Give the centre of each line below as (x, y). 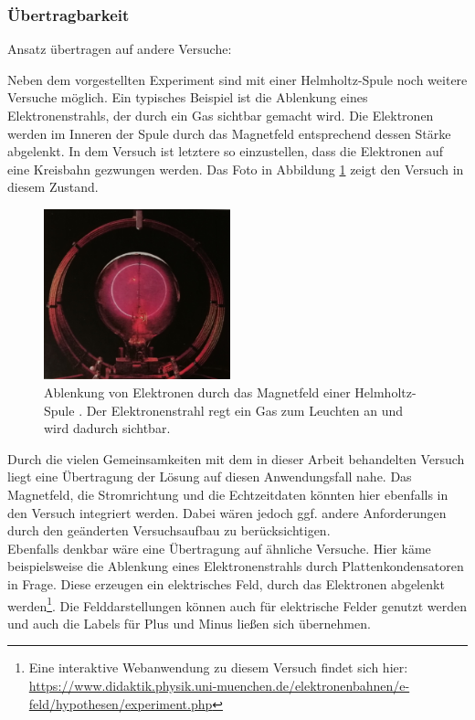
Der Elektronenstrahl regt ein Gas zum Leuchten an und (245, 410)
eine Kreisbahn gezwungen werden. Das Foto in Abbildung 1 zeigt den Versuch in (236, 169)
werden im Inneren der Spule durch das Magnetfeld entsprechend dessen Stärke (229, 133)
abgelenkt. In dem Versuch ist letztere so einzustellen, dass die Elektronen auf (226, 151)
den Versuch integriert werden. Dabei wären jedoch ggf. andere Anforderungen (227, 512)
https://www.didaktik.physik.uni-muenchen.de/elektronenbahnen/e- (219, 685)
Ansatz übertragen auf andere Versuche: (120, 49)
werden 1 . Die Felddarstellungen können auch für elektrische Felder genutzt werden (237, 604)
